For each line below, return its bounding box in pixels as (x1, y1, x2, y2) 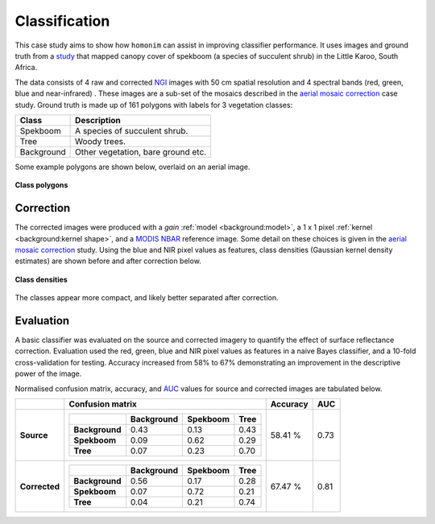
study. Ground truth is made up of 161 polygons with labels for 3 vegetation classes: (14, 100, 293, 109)
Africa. (14, 63, 38, 72)
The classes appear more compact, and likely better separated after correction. (14, 293, 279, 303)
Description (75, 114, 121, 126)
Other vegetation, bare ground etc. (75, 146, 207, 157)
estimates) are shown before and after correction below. (14, 256, 201, 266)
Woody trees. (75, 135, 126, 146)
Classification (14, 12, 110, 30)
